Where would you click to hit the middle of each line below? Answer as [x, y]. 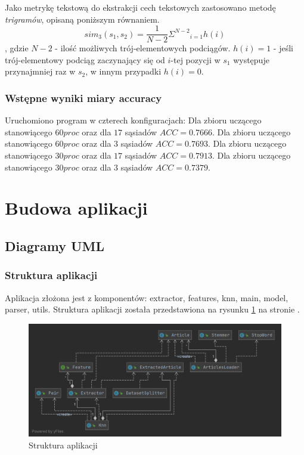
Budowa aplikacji [76, 208]
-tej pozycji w [196, 59]
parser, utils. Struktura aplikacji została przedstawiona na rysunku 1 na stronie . [152, 309]
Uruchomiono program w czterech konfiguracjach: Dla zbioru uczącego [133, 120]
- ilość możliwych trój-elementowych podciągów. [143, 48]
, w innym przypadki [123, 71]
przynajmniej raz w [40, 71]
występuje [251, 59]
